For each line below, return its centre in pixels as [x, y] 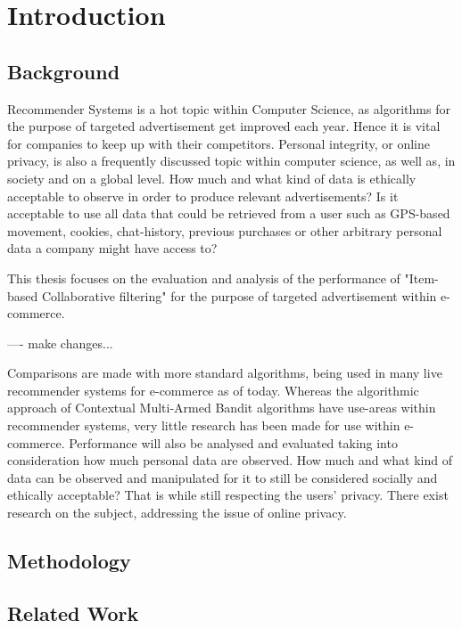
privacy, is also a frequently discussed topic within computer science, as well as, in [231, 161]
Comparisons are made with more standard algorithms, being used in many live [225, 373]
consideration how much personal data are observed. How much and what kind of [230, 460]
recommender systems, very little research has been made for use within [204, 425]
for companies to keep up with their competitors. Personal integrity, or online [219, 143]
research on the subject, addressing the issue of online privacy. [177, 513]
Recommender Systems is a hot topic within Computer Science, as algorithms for [229, 108]
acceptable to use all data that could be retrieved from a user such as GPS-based [229, 213]
